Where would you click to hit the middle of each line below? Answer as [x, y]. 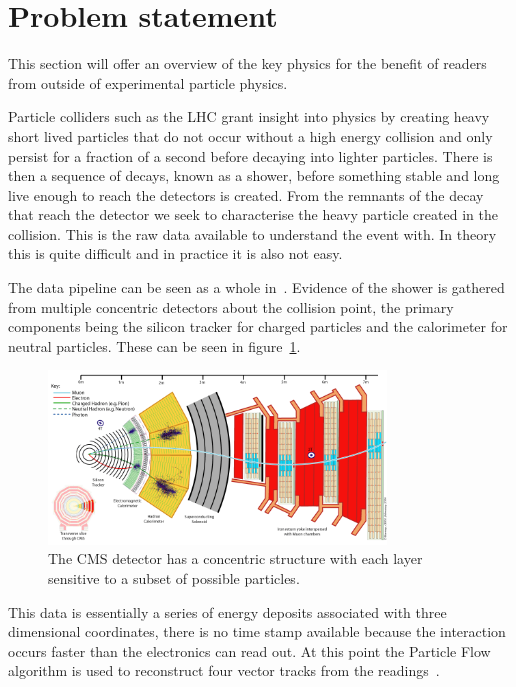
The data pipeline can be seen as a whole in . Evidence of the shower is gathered [256, 287]
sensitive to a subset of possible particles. [174, 578]
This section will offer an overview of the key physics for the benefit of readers [247, 63]
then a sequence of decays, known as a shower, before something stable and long [254, 175]
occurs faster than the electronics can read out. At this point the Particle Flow [249, 650]
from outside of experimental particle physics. [148, 82]
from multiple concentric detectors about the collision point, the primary [231, 306]
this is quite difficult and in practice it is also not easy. [175, 253]
